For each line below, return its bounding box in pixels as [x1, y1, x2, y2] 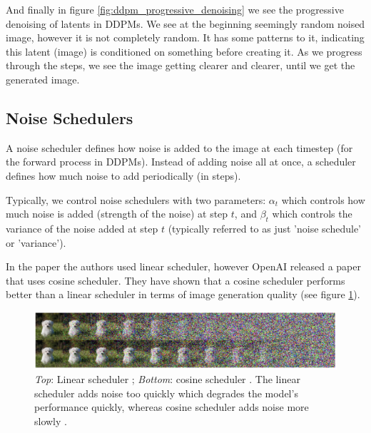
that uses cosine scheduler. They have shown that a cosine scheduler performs [6, 272, 345, 287]
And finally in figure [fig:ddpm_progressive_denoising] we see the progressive [6, 2, 344, 16]
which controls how [281, 192, 365, 207]
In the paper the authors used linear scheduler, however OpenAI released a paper [6, 259, 361, 274]
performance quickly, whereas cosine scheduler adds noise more [34, 399, 309, 414]
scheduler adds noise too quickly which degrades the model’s [34, 385, 298, 400]
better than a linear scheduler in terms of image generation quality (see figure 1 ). [6, 287, 360, 302]
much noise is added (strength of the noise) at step [6, 206, 228, 221]
